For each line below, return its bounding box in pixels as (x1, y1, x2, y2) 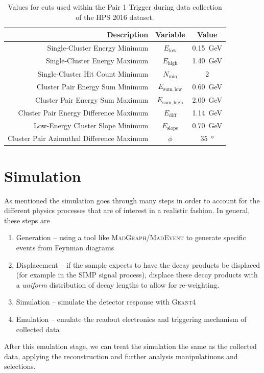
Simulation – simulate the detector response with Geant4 (16, 296, 196, 307)
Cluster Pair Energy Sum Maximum (35, 94, 149, 105)
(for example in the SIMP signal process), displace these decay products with (16, 269, 258, 280)
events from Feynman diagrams (16, 242, 114, 252)
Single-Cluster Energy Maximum (45, 55, 149, 66)
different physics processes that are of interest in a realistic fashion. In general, (4, 205, 250, 216)
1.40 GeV (192, 55, 222, 66)
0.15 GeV (192, 42, 222, 53)
